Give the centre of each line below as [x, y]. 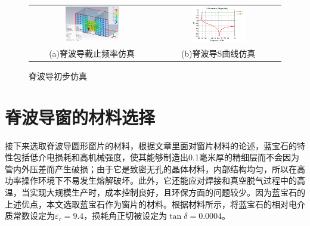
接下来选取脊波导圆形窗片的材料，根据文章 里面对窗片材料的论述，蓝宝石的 [151, 145]
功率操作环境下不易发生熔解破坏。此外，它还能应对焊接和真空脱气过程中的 [151, 180]
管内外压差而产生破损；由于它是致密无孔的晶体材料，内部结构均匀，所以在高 [155, 168]
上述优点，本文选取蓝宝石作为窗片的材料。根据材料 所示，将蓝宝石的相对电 [151, 204]
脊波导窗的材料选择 [80, 117]
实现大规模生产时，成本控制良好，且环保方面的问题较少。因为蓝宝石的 [167, 192]
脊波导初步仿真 [58, 75]
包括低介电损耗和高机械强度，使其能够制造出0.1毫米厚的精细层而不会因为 [156, 157]
